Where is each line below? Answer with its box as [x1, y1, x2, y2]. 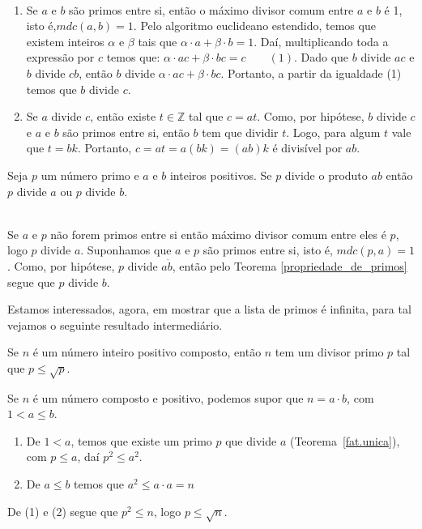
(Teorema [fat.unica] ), [289, 432, 400, 449]
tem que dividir [202, 123, 279, 140]
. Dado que [294, 49, 349, 66]
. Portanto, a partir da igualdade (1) [220, 64, 402, 81]
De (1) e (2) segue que [7, 502, 118, 519]
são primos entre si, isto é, [202, 241, 333, 258]
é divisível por [272, 139, 343, 156]
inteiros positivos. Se [169, 166, 272, 183]
